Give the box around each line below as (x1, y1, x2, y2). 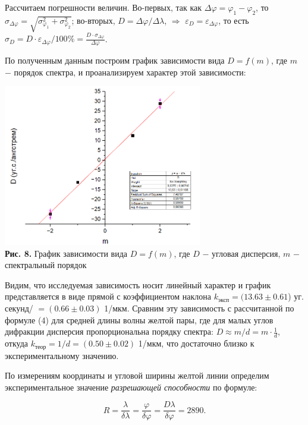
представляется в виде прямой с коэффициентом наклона (5, 290, 212, 303)
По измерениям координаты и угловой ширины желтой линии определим (5, 369, 269, 382)
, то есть (218, 14, 249, 26)
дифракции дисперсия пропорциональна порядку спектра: (5, 325, 213, 338)
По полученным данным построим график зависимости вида (5, 54, 225, 67)
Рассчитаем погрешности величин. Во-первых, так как (5, 1, 202, 13)
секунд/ (5, 302, 33, 314)
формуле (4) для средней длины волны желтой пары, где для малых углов (5, 313, 274, 326)
